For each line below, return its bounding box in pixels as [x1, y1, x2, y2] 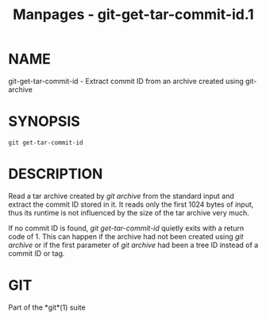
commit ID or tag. [8, 248, 65, 258]
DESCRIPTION [8, 165, 103, 183]
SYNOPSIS [8, 112, 81, 131]
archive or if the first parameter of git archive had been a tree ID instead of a [8, 240, 259, 250]
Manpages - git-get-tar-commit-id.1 [13, 6, 254, 24]
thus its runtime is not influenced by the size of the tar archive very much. [8, 208, 250, 217]
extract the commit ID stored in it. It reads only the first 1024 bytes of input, [8, 200, 254, 209]
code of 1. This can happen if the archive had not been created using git [8, 231, 244, 241]
